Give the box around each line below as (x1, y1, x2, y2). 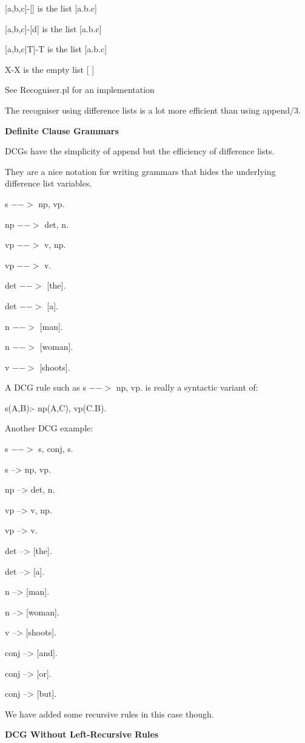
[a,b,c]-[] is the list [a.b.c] (5, 2, 97, 14)
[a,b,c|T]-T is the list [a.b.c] (5, 43, 107, 55)
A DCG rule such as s (5, 381, 86, 394)
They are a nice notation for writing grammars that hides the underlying (5, 165, 276, 177)
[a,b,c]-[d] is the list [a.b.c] (5, 22, 102, 35)
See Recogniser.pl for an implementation (5, 83, 155, 96)
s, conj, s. (38, 442, 73, 455)
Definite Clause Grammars (5, 124, 119, 137)
